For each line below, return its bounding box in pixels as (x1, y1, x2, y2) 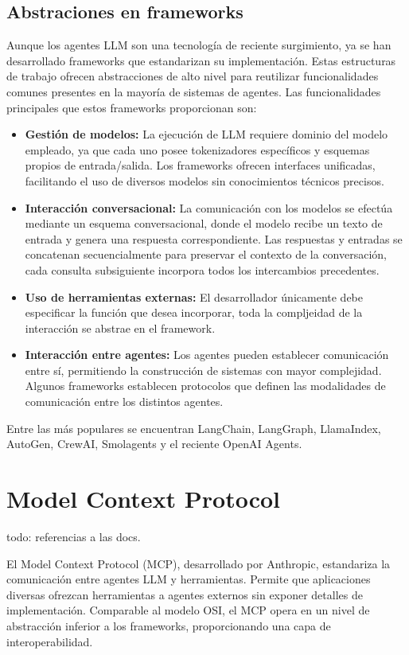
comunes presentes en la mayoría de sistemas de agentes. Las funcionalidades (6, 83, 381, 99)
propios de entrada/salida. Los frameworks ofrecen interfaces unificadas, (25, 157, 376, 173)
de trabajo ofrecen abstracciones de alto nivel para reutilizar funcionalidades (6, 68, 379, 84)
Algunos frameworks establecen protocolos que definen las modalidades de (25, 377, 386, 394)
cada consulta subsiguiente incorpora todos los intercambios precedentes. (25, 261, 380, 278)
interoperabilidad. (6, 633, 93, 649)
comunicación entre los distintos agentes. (25, 393, 224, 410)
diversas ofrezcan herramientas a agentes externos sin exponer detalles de (6, 586, 363, 602)
